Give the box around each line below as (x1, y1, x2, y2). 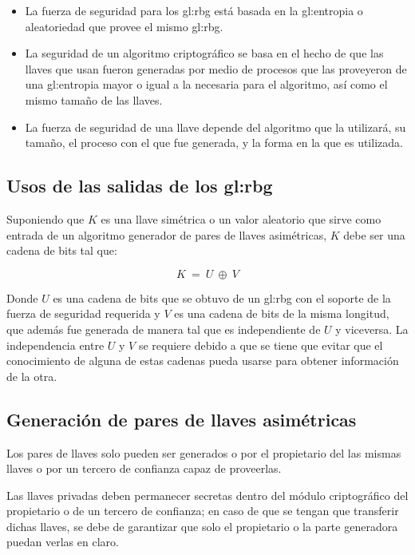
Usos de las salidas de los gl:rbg (6, 173, 273, 198)
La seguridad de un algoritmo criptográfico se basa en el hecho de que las (25, 45, 384, 61)
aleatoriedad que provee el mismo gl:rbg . (25, 18, 223, 34)
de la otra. (6, 367, 57, 384)
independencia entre (6, 336, 105, 353)
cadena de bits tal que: (6, 242, 117, 259)
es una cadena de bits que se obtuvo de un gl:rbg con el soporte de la (53, 289, 391, 306)
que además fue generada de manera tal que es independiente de (6, 320, 321, 337)
